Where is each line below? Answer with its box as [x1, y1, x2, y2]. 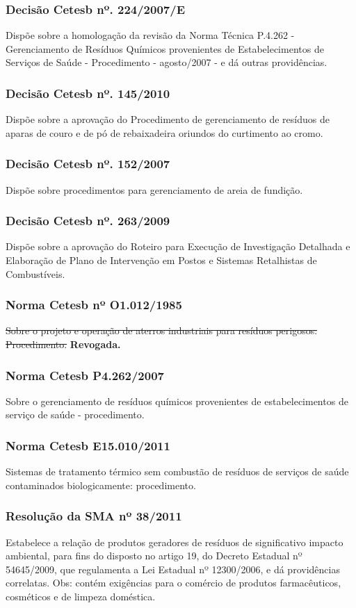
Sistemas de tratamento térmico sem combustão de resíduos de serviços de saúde [6, 464, 349, 479]
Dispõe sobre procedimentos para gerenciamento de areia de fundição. [6, 182, 303, 197]
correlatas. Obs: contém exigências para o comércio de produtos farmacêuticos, [6, 575, 341, 590]
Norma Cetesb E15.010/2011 [6, 436, 170, 454]
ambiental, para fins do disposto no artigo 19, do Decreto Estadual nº [6, 548, 302, 563]
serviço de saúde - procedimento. [6, 407, 145, 422]
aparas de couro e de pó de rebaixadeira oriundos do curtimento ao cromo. [6, 125, 323, 140]
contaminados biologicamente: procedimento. [6, 477, 196, 492]
